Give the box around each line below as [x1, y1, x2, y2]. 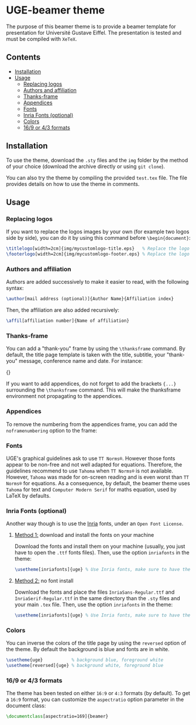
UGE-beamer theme [6, 4, 105, 17]
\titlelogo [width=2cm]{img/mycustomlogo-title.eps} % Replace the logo [6, 246, 190, 252]
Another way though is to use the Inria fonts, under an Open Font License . [6, 520, 184, 527]
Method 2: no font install [14, 577, 74, 584]
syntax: [6, 285, 24, 292]
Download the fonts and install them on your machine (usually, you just [14, 543, 185, 550]
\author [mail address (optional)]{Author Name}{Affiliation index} [6, 296, 174, 302]
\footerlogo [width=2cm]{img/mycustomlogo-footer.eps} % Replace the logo [6, 251, 190, 257]
